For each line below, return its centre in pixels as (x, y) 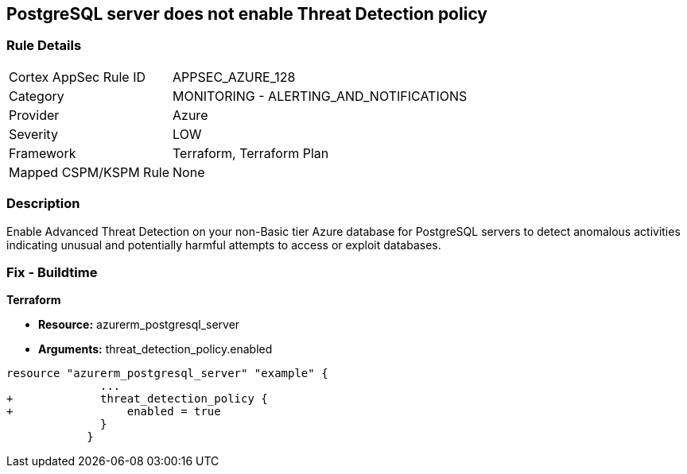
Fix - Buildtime (52, 272)
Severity (33, 134)
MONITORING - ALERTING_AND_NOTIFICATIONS (320, 96)
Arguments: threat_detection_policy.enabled (155, 349)
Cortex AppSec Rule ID (78, 77)
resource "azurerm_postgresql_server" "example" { (167, 374)
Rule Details (44, 46)
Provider (34, 115)
